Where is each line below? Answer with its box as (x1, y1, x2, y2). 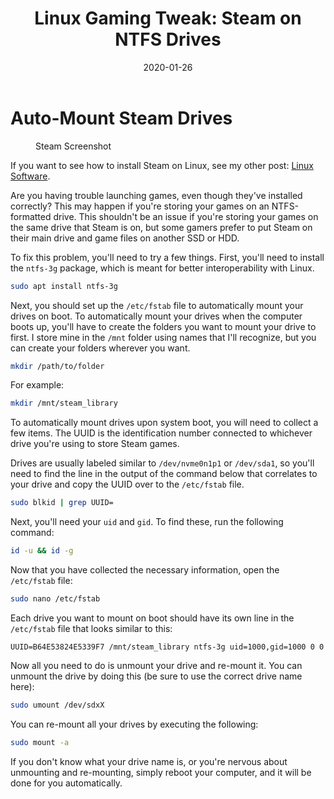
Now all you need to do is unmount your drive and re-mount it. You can (10, 659, 303, 671)
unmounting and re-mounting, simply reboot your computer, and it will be (10, 766, 312, 778)
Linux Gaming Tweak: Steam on (34, 7, 302, 30)
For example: (10, 379, 65, 391)
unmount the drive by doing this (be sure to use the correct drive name (10, 670, 303, 682)
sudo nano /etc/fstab (10, 594, 101, 604)
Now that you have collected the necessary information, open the (10, 564, 280, 576)
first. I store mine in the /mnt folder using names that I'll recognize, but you (10, 331, 317, 343)
